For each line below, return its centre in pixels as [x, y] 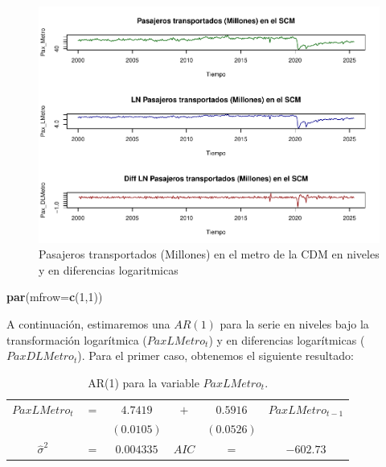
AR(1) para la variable [144, 382]
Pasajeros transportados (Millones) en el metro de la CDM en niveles [209, 254]
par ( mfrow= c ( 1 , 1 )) [55, 297]
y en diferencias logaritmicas [109, 269]
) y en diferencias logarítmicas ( [287, 339]
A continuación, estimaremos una [88, 323]
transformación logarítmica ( [77, 339]
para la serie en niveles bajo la [294, 323]
